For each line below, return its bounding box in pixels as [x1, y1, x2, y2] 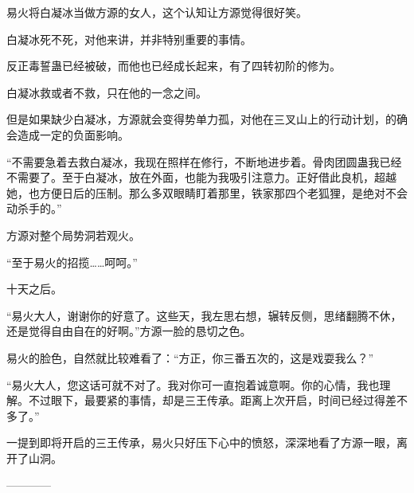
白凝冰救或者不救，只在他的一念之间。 [6, 84, 207, 100]
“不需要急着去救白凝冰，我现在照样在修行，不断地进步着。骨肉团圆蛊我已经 [6, 153, 402, 170]
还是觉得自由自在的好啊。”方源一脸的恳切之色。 [6, 323, 252, 339]
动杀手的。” [6, 200, 62, 217]
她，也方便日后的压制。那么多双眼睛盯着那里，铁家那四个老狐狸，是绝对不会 [6, 184, 408, 201]
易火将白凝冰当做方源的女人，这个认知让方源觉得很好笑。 [6, 4, 307, 20]
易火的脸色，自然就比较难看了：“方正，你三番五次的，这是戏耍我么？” [6, 349, 374, 366]
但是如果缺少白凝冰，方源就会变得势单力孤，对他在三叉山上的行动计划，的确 [6, 111, 408, 127]
